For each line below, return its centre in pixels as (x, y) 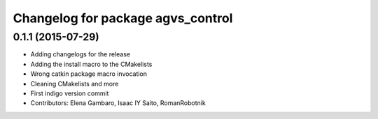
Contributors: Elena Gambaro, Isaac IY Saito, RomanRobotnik (118, 103)
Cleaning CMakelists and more (75, 84)
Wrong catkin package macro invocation (89, 74)
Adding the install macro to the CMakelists (91, 64)
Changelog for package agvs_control (123, 18)
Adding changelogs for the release (80, 54)
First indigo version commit (70, 93)
